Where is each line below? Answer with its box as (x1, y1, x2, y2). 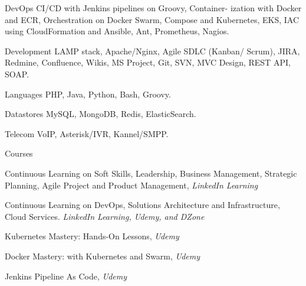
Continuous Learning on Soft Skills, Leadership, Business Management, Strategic (5, 167, 297, 179)
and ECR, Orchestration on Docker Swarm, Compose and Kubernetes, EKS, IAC (5, 13, 299, 25)
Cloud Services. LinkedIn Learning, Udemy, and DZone (5, 210, 205, 222)
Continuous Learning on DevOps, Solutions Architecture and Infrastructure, (5, 199, 280, 211)
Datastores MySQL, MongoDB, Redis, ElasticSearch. (5, 108, 196, 120)
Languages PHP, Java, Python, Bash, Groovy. (5, 87, 171, 100)
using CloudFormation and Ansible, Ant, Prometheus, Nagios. (5, 25, 229, 37)
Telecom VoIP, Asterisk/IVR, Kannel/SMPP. (5, 127, 169, 139)
